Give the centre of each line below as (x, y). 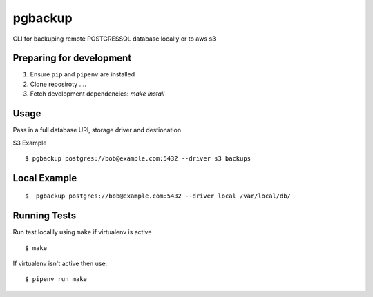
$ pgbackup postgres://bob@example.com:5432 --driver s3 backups (138, 158)
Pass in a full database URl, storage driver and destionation (97, 130)
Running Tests (44, 216)
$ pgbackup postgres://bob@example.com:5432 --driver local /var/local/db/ (158, 196)
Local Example (45, 178)
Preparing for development (72, 58)
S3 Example (30, 143)
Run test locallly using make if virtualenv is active (82, 232)
